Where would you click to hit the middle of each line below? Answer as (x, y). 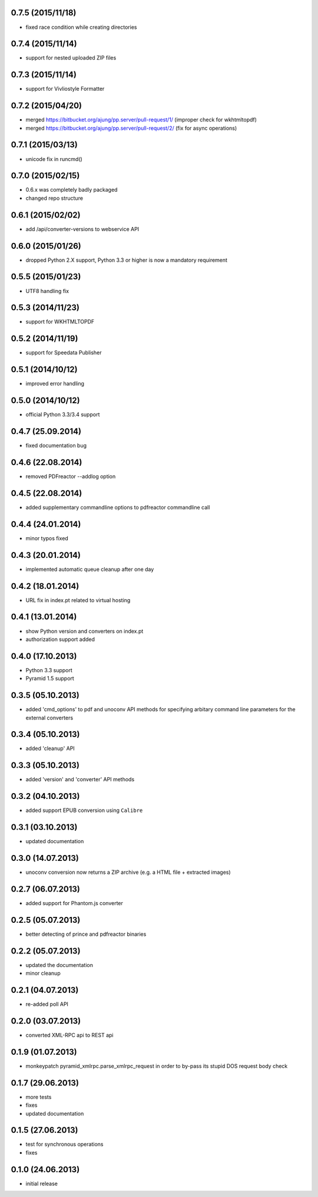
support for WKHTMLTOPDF (60, 322)
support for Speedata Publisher (64, 353)
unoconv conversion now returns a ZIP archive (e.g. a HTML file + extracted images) (128, 872)
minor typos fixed (47, 538)
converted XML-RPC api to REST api (69, 1035)
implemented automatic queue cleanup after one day (90, 569)
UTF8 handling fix (47, 291)
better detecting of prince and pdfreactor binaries (86, 934)
